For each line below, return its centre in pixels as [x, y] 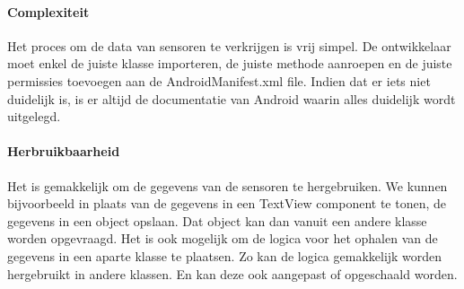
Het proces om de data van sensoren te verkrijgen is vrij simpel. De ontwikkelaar [229, 45]
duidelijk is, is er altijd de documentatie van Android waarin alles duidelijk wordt [232, 98]
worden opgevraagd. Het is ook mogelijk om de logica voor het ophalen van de [223, 238]
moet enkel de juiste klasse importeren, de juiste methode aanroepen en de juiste [230, 63]
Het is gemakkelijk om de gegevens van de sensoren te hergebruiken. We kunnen [228, 185]
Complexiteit [48, 11]
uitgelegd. [34, 116]
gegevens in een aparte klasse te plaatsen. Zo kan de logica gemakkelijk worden [225, 255]
